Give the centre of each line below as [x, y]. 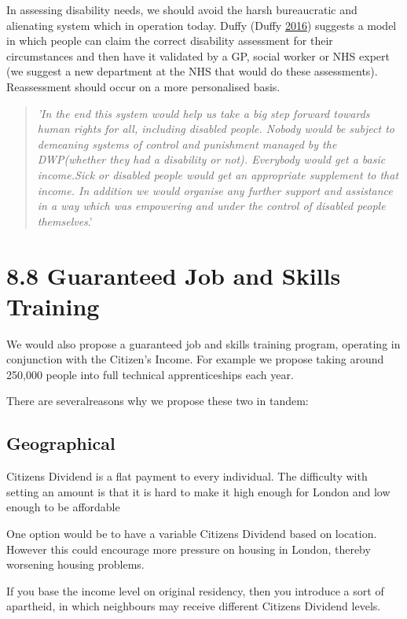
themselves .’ [65, 221]
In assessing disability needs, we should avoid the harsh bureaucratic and [182, 9]
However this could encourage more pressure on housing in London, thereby [189, 549]
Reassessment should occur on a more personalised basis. [143, 86]
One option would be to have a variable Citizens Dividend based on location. [192, 533]
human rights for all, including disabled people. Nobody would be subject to [216, 129]
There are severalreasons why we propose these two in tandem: [158, 401]
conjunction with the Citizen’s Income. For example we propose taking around [195, 359]
